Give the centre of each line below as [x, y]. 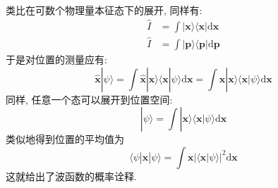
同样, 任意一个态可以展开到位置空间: [89, 99]
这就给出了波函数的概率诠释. [71, 176]
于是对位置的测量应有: [56, 59]
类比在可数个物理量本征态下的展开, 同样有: [104, 10]
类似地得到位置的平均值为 [65, 139]
